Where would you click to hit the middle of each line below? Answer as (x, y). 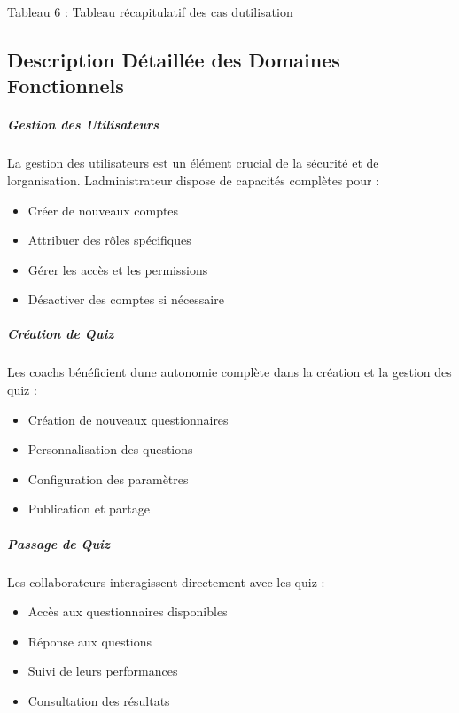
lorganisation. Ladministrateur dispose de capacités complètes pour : (194, 180)
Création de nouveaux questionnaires (128, 419)
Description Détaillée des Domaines (174, 59)
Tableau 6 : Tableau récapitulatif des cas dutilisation (150, 12)
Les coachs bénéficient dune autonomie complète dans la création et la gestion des (229, 372)
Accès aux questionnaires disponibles (128, 611)
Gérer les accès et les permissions (118, 269)
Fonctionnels (66, 86)
